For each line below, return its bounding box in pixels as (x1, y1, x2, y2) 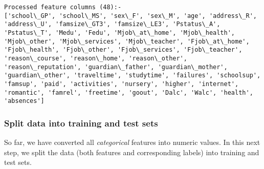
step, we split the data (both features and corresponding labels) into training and (4, 146, 259, 157)
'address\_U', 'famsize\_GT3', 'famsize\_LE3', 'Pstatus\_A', (4, 20, 221, 28)
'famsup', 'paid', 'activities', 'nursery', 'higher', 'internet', (4, 80, 239, 88)
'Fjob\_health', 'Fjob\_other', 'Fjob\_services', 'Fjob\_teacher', (4, 46, 243, 54)
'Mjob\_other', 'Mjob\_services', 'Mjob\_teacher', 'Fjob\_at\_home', (4, 37, 250, 45)
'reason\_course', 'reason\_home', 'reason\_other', (4, 54, 187, 62)
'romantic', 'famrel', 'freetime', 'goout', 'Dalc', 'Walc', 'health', (4, 89, 253, 96)
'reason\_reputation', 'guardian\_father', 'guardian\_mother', (4, 63, 228, 71)
